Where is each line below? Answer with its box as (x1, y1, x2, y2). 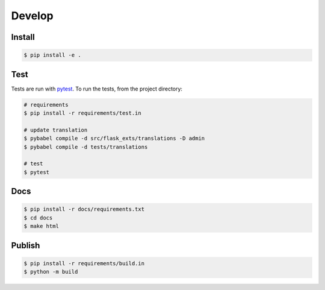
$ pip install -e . (23, 52, 81, 58)
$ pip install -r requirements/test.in (23, 110, 141, 117)
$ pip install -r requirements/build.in (23, 260, 144, 266)
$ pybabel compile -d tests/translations (23, 143, 148, 150)
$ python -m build (23, 268, 78, 276)
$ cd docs (23, 214, 53, 221)
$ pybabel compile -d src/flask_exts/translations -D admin (23, 135, 205, 142)
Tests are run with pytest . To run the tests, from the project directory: (11, 85, 183, 92)
